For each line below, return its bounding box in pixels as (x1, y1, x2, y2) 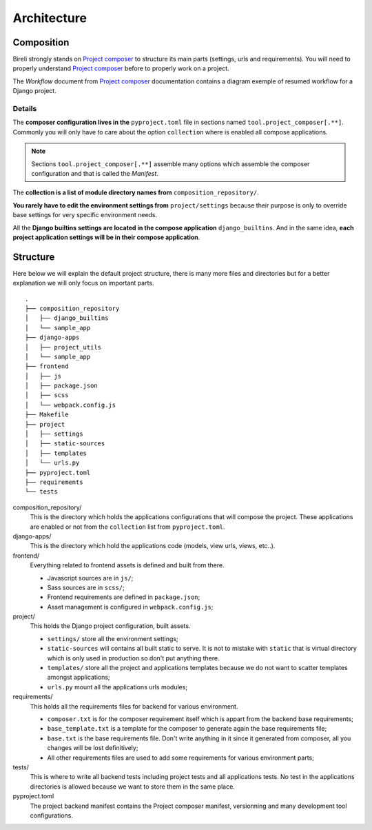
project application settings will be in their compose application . (12, 233, 200, 241)
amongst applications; (47, 673, 110, 682)
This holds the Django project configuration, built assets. (30, 622, 191, 630)
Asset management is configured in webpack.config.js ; (47, 603, 214, 611)
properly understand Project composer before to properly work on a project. (12, 64, 230, 72)
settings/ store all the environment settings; (47, 634, 178, 642)
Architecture (12, 10, 87, 26)
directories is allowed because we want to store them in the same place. (30, 782, 236, 791)
